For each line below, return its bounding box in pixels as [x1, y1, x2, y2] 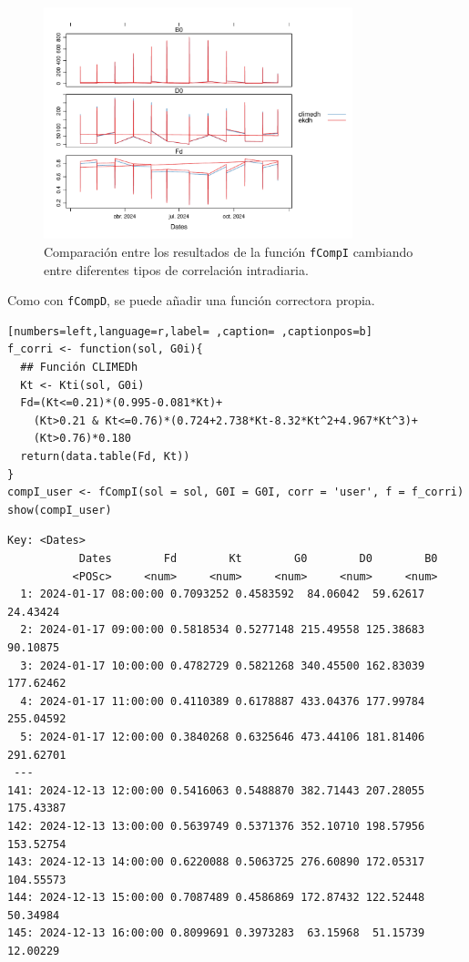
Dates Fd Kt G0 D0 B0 [78, 552, 438, 566]
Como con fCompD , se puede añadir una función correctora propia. [7, 291, 375, 310]
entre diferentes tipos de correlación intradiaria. [44, 260, 309, 279]
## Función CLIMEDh [20, 361, 138, 374]
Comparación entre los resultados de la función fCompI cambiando [44, 241, 413, 261]
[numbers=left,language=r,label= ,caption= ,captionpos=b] [7, 324, 372, 338]
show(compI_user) [7, 503, 112, 517]
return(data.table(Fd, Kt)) [20, 450, 190, 464]
